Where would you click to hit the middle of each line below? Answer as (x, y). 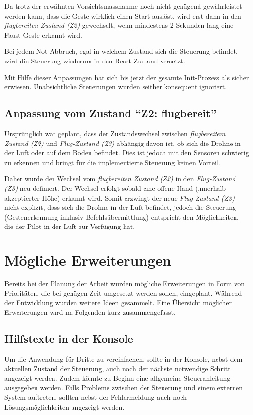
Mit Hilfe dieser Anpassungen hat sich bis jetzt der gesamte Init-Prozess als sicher (127, 77)
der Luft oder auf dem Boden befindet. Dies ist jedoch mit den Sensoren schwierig (127, 153)
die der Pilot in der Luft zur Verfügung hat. (70, 226)
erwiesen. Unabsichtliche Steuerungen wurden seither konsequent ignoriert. (116, 87)
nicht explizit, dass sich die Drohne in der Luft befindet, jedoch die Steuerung (120, 207)
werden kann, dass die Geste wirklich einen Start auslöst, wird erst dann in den (123, 15)
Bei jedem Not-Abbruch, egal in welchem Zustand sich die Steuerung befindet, (121, 51)
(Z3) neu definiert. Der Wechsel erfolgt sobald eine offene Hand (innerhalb (115, 188)
